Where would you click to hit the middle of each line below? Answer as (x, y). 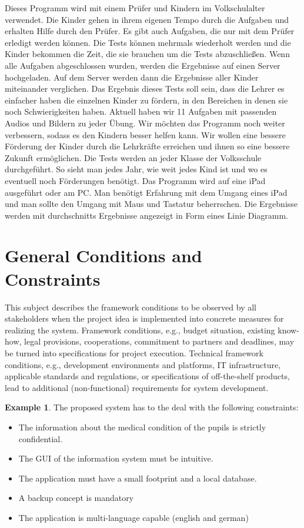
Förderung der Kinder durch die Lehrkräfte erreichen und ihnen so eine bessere (147, 146)
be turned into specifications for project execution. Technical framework (134, 352)
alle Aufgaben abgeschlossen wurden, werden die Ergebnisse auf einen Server (143, 65)
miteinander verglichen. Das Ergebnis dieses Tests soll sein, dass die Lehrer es (145, 88)
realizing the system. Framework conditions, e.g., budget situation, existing (140, 330)
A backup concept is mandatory (76, 498)
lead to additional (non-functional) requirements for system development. (137, 387)
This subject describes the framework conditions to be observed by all (131, 307)
